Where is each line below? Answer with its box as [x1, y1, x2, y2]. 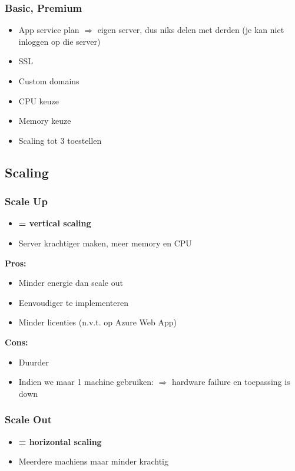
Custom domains [18, 75, 79, 87]
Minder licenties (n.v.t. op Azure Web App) [18, 316, 177, 328]
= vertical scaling [18, 217, 91, 229]
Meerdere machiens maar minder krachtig [18, 455, 168, 467]
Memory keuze [18, 114, 71, 127]
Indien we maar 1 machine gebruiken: [18, 376, 154, 388]
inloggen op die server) [18, 35, 101, 47]
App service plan [18, 24, 79, 36]
